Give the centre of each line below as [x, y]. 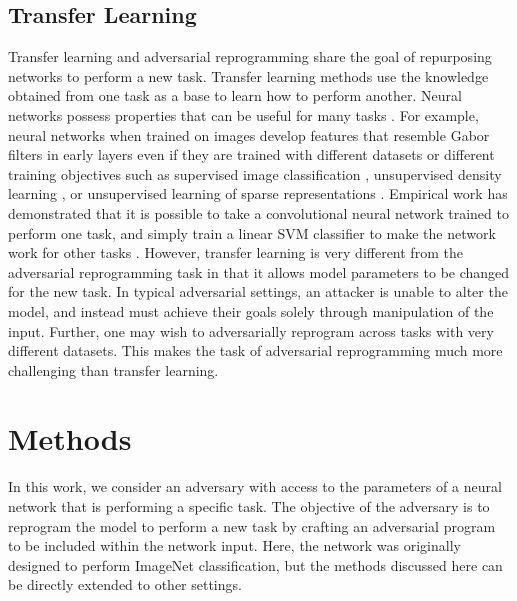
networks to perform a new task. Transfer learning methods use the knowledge [248, 75]
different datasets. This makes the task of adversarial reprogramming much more [255, 350]
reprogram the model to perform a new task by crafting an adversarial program [252, 525]
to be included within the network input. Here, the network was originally [234, 545]
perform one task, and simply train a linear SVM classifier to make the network [252, 232]
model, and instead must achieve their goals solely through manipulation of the [251, 310]
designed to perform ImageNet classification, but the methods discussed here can [255, 564]
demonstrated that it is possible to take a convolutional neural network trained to [258, 212]
